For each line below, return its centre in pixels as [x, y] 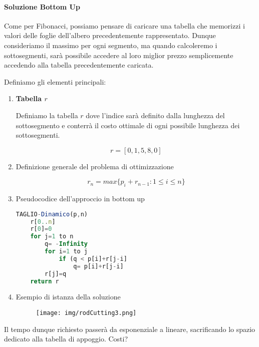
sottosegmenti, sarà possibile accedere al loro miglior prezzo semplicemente [119, 55]
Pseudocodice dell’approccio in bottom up [80, 199]
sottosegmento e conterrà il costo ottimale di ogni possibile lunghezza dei [128, 125]
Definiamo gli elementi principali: [55, 81]
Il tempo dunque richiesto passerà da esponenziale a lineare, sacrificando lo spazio [130, 329]
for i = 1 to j [66, 252]
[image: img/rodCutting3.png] [86, 313]
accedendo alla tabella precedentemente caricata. [79, 65]
